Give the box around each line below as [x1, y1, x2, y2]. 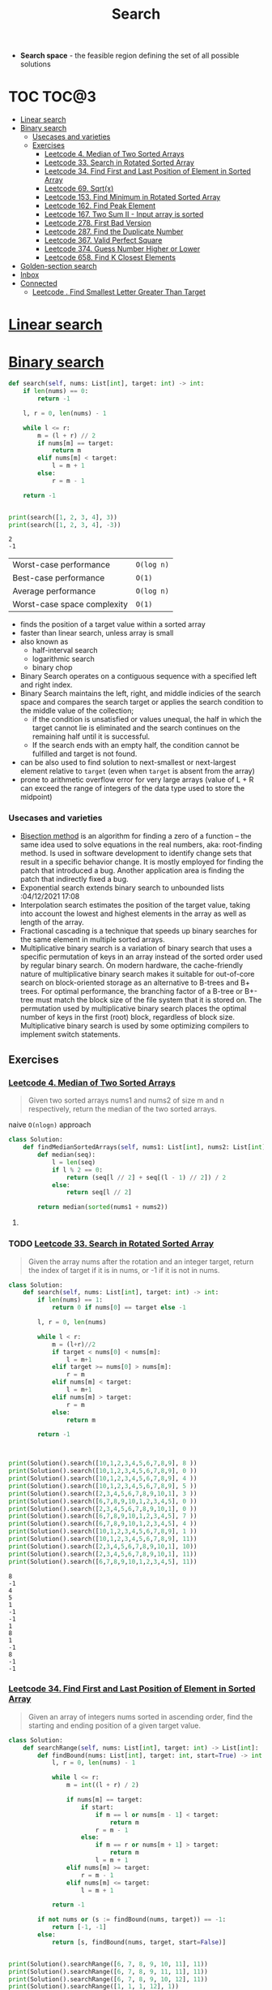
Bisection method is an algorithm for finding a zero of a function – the [19, 831, 252, 840]
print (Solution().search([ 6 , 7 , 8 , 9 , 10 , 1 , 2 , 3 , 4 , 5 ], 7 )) [8, 1512, 198, 1521]
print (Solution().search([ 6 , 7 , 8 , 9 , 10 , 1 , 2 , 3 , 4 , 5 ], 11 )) [8, 1557, 198, 1565]
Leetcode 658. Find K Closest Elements [44, 253, 176, 262]
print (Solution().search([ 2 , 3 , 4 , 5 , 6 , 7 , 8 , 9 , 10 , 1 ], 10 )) [8, 1542, 198, 1551]
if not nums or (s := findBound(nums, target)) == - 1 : [37, 1915, 227, 1924]
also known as [19, 637, 69, 646]
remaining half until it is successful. [32, 732, 151, 741]
